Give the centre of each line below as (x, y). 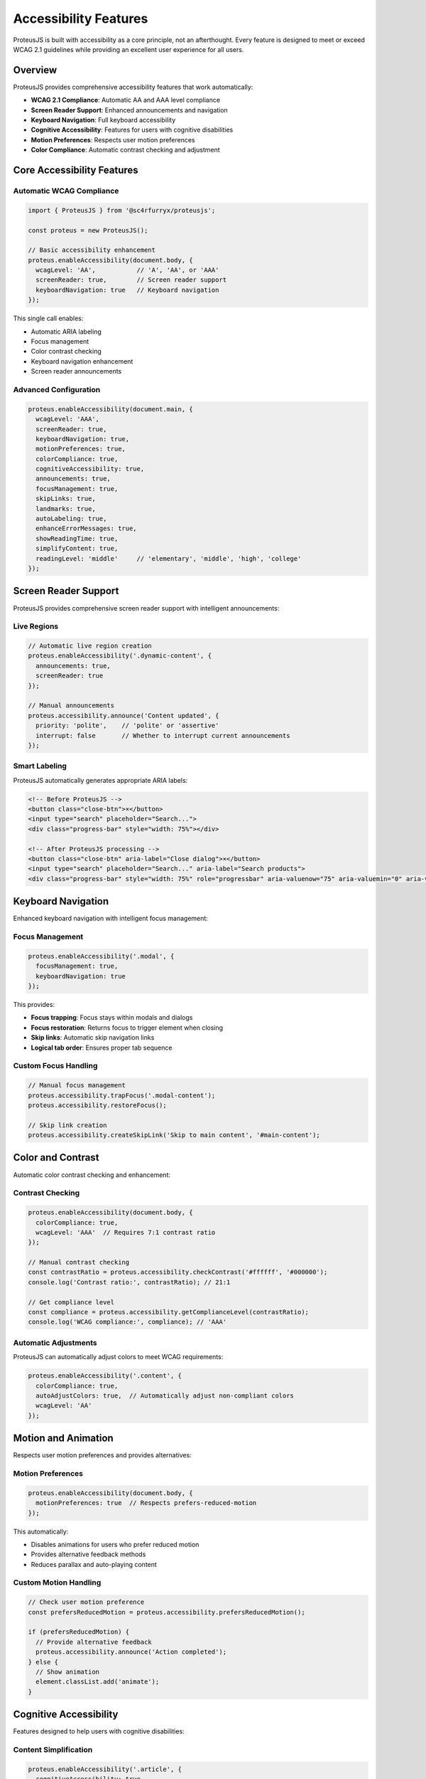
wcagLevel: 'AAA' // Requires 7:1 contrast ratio (126, 1232)
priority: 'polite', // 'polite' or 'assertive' (127, 725)
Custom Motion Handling (57, 1583)
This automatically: (41, 1531)
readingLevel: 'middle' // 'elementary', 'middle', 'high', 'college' (169, 558)
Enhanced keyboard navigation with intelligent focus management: (111, 919)
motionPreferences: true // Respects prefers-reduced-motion (146, 1503)
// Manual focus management (77, 1086)
